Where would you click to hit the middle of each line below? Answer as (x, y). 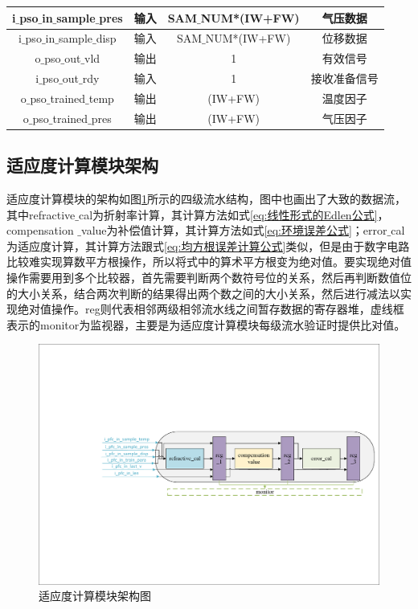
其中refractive (41, 214)
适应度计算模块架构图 (95, 596)
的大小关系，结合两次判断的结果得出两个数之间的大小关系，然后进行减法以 (203, 293)
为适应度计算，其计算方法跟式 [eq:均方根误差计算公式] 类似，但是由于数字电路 (208, 245)
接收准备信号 (344, 78)
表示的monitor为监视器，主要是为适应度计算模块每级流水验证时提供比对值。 (206, 324)
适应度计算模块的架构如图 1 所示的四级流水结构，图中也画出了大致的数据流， (206, 199)
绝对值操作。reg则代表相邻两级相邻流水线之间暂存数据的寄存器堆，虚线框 (211, 309)
